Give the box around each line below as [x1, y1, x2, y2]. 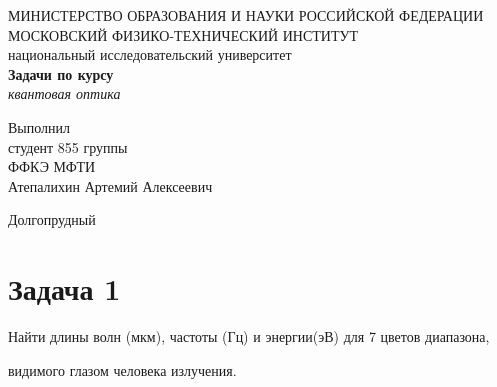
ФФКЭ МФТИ [8, 156, 96, 177]
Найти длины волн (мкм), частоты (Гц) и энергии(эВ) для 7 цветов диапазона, [8, 326, 490, 347]
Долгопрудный [8, 209, 96, 230]
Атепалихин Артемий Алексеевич [8, 175, 213, 196]
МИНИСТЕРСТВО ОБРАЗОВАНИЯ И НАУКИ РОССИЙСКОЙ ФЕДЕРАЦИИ [8, 5, 484, 25]
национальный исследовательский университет [8, 44, 292, 65]
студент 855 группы [8, 136, 128, 157]
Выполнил [8, 116, 71, 137]
